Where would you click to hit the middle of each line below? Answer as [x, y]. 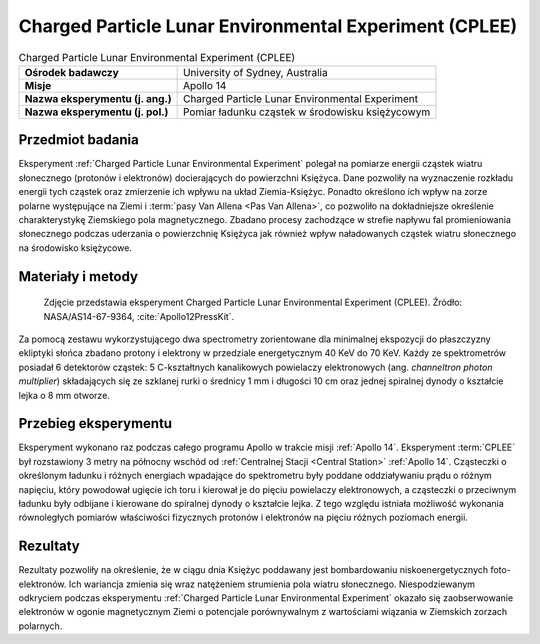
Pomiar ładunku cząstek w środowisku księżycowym [306, 112]
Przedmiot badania [78, 140]
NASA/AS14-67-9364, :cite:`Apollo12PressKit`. [139, 316]
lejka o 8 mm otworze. [64, 395]
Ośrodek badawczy [71, 72]
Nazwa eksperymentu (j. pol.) [96, 112]
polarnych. [40, 626]
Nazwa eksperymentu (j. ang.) [98, 98]
